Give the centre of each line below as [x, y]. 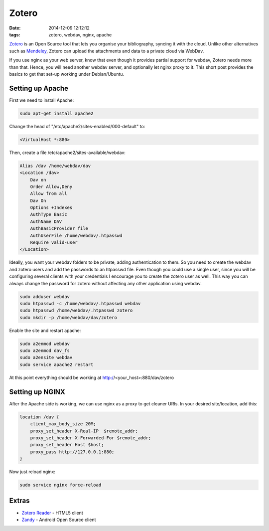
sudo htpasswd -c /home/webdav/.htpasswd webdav [80, 303]
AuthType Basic [49, 215]
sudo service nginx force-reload [61, 485]
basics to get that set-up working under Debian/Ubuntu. [67, 74]
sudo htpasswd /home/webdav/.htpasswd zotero [76, 311]
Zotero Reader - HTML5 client [52, 513]
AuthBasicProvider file [59, 229]
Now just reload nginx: [32, 472]
